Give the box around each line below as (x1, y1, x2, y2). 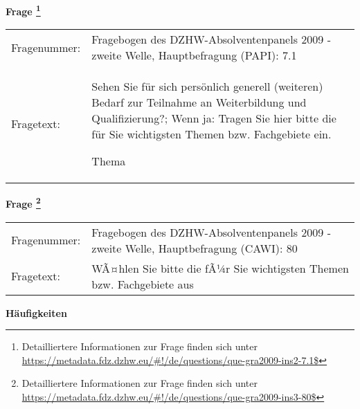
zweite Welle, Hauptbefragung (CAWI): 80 (91, 239, 298, 256)
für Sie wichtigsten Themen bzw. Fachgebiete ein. (91, 126, 332, 143)
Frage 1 (6, 2, 41, 18)
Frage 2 (6, 194, 41, 210)
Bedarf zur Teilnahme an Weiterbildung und (91, 94, 307, 111)
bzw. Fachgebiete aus (91, 275, 194, 292)
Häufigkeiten (6, 305, 67, 320)
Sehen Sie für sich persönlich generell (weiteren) (91, 78, 323, 95)
